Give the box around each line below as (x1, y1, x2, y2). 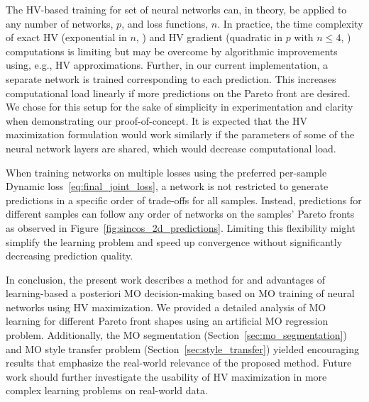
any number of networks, (6, 16, 114, 30)
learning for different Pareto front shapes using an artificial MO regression (6, 313, 329, 328)
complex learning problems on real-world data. (6, 383, 208, 398)
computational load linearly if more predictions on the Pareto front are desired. (6, 85, 351, 100)
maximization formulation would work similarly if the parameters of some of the (6, 127, 355, 142)
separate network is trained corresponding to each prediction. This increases (6, 71, 336, 86)
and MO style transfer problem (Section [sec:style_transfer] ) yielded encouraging (6, 341, 360, 356)
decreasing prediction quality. (6, 248, 133, 263)
